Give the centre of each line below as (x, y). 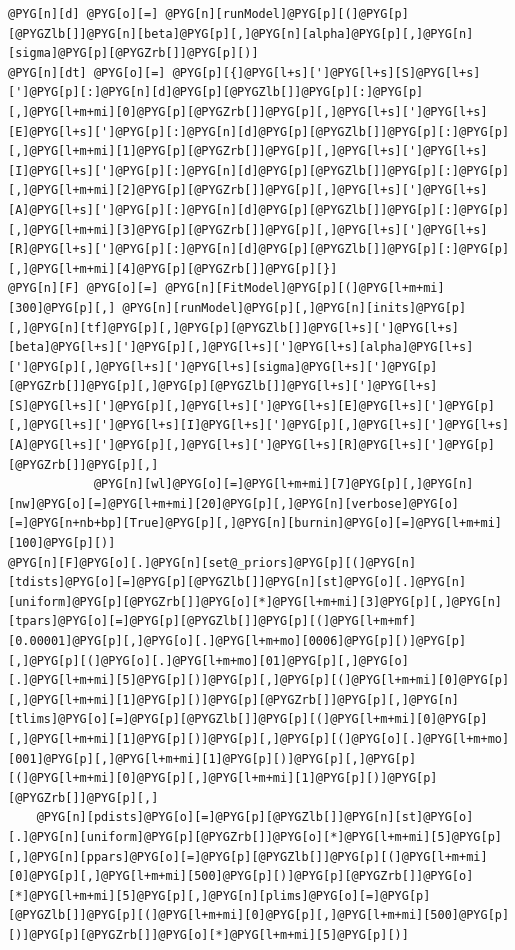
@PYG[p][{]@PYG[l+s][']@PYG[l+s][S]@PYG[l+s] (326, 72)
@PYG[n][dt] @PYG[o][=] (87, 72)
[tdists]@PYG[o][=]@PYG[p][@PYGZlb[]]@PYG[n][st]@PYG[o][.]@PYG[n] (237, 582)
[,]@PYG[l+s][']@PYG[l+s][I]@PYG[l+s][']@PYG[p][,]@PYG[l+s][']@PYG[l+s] (259, 425)
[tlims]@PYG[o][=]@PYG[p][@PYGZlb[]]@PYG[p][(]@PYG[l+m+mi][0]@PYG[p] (248, 719)
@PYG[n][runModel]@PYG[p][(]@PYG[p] (287, 14)
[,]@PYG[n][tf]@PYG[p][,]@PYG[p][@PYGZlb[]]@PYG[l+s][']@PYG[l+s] (234, 327)
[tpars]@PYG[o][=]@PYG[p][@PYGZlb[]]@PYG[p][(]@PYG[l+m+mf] (212, 621)
